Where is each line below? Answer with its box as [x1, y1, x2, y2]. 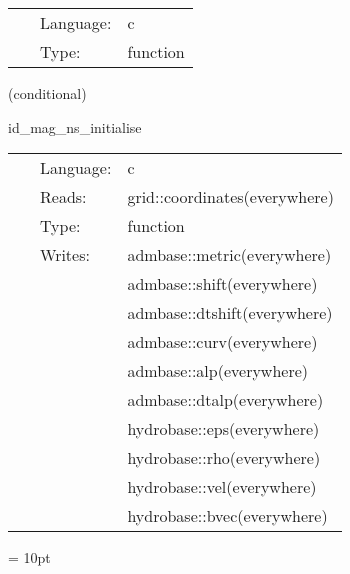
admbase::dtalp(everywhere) [127, 388, 324, 412]
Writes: [40, 243, 90, 267]
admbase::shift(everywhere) [127, 272, 318, 296]
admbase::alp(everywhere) [127, 359, 308, 383]
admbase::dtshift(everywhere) [127, 301, 333, 325]
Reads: [40, 185, 87, 209]
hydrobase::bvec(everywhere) [127, 504, 328, 528]
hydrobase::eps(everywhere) [127, 417, 320, 441]
